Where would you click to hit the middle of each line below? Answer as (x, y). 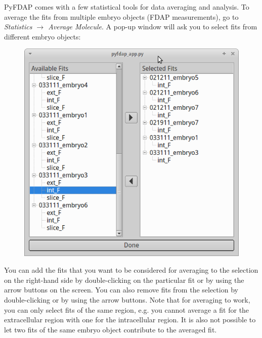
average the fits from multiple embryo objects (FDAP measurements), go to (121, 16)
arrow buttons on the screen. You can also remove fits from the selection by (121, 290)
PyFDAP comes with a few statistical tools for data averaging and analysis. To (127, 7)
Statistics (18, 27)
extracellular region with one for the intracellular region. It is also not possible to (130, 320)
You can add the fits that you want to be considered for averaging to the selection (131, 270)
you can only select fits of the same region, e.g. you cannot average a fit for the (127, 309)
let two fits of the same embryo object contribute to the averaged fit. (111, 329)
